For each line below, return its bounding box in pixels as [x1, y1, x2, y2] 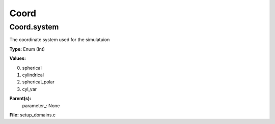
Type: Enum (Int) [9, 46, 45, 52]
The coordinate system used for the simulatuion [9, 37, 110, 43]
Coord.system [9, 22, 59, 32]
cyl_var [22, 86, 37, 92]
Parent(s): [9, 96, 32, 102]
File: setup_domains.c [9, 112, 56, 118]
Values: [9, 55, 26, 61]
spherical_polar [22, 79, 54, 85]
